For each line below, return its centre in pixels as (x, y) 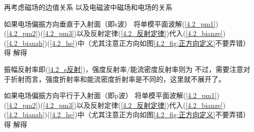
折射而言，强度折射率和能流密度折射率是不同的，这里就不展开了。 (118, 79)
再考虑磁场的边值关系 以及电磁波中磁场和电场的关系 (88, 7)
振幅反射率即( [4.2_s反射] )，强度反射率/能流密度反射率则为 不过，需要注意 (124, 69)
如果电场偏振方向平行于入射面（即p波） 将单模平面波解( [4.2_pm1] (110, 95)
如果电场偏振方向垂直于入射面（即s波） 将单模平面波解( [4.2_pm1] (110, 23)
